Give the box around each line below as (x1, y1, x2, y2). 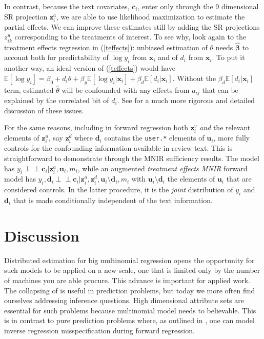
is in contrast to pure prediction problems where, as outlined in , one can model (4, 315, 255, 326)
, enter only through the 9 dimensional (137, 1, 259, 11)
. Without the (172, 72, 216, 83)
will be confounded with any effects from (62, 84, 190, 95)
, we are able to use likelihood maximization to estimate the (56, 11, 245, 22)
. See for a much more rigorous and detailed (117, 94, 255, 105)
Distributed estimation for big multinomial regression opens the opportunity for (4, 254, 255, 265)
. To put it (212, 52, 245, 63)
